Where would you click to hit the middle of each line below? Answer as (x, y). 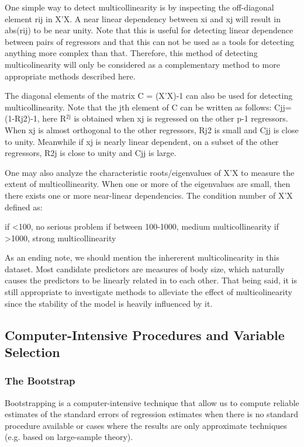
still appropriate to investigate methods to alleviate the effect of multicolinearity (148, 292)
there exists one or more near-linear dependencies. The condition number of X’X (149, 195)
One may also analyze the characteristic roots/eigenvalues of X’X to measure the (150, 172)
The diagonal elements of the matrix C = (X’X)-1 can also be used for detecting (149, 96)
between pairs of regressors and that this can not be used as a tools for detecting (150, 41)
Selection (32, 352)
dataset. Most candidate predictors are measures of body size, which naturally (145, 268)
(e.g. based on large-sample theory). (69, 437)
